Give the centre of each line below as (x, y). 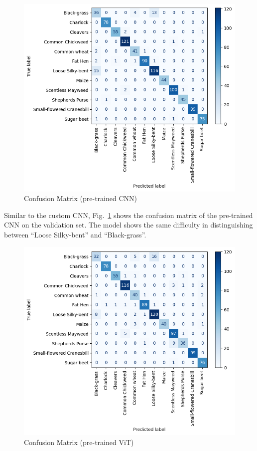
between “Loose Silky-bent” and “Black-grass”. (75, 234)
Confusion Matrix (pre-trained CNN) (80, 198)
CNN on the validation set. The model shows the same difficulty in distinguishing (128, 225)
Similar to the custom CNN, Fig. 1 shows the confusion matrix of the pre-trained (128, 215)
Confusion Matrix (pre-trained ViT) (79, 442)
